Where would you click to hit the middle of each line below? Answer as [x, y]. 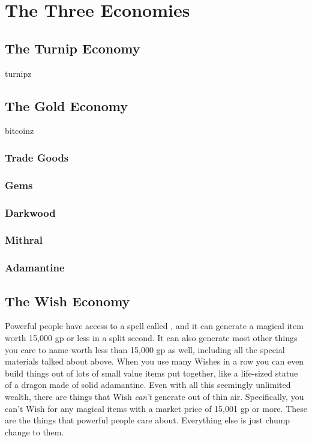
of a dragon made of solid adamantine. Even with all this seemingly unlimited [148, 385]
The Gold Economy [66, 105]
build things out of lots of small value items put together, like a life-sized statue [151, 373]
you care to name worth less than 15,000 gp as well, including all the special [145, 349]
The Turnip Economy [73, 48]
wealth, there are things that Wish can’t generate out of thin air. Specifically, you [154, 396]
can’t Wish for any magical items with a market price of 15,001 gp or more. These [156, 408]
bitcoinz [19, 131]
